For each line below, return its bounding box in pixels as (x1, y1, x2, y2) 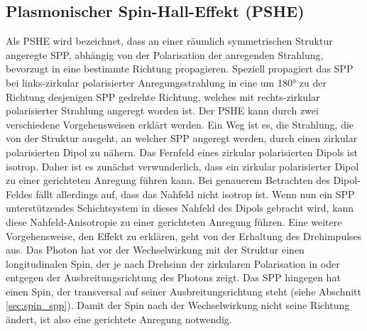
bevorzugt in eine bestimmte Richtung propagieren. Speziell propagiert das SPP (6, 61, 354, 76)
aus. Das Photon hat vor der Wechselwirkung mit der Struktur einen (6, 242, 305, 257)
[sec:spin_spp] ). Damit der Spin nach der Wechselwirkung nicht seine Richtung (6, 298, 350, 313)
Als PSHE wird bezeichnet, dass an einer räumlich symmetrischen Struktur (6, 33, 333, 48)
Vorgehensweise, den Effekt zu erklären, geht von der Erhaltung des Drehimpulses (6, 228, 362, 243)
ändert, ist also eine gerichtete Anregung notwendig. (6, 312, 232, 327)
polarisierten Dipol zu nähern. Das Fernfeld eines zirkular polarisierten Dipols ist (6, 144, 358, 159)
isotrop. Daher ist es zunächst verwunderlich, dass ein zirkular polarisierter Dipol (6, 158, 359, 173)
